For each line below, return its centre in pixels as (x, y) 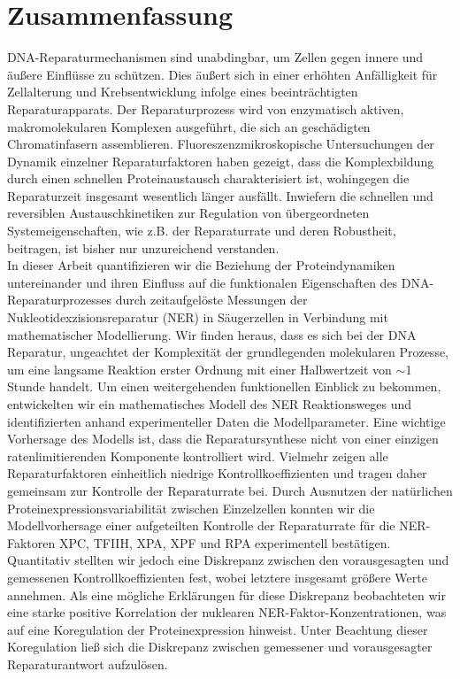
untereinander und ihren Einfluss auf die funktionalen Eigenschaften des (203, 282)
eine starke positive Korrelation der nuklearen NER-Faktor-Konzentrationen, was (227, 612)
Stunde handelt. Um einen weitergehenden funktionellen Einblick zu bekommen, (224, 386)
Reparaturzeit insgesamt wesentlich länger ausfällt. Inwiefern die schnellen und (220, 195)
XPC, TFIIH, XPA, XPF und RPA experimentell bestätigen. (225, 542)
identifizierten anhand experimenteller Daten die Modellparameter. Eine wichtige (226, 421)
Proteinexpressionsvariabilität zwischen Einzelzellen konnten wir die (191, 508)
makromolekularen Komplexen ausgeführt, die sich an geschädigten (189, 126)
